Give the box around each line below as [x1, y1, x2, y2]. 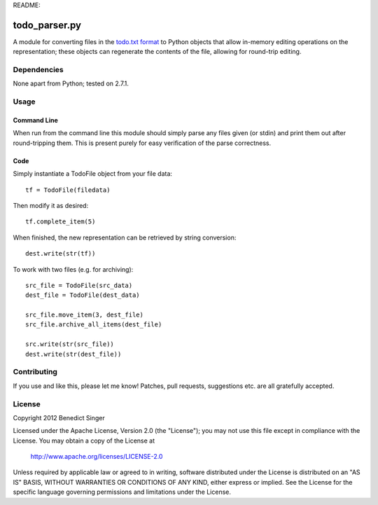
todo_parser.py [13, 19, 82, 31]
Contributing [13, 367, 57, 377]
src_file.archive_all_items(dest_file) [25, 321, 162, 328]
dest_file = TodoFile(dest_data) [25, 291, 140, 299]
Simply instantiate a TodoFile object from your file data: [13, 170, 173, 178]
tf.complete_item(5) [25, 218, 96, 226]
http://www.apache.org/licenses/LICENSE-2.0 [30, 452, 163, 461]
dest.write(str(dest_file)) [25, 350, 122, 358]
